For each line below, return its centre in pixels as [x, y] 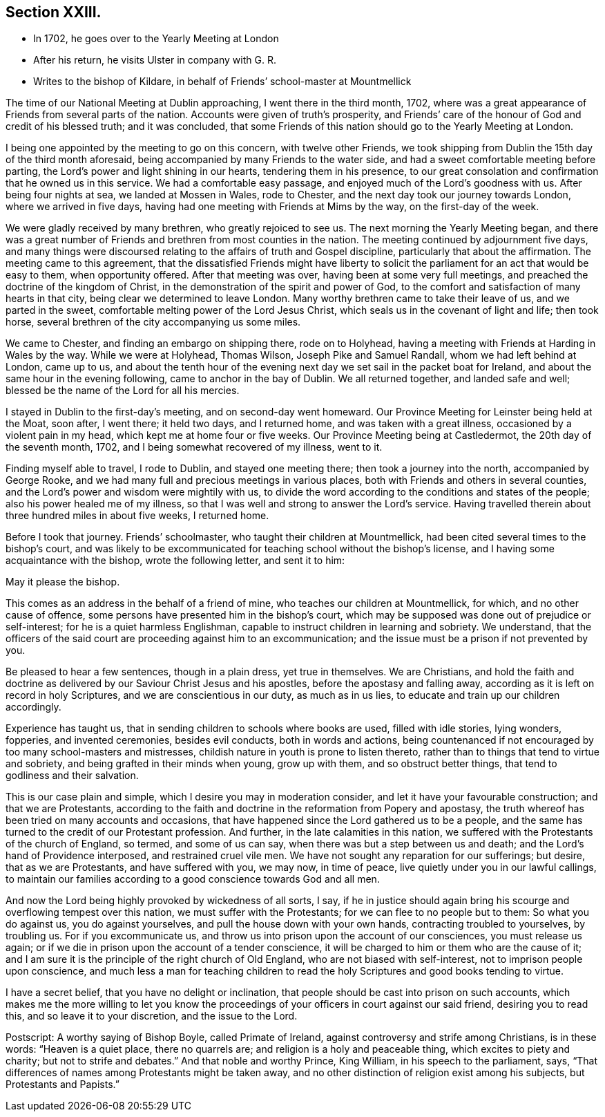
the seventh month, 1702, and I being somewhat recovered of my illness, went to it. [194, 447]
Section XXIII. [54, 12]
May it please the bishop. [63, 582]
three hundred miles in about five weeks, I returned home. [137, 516]
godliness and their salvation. [72, 776]
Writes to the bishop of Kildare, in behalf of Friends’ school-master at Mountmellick [222, 82]
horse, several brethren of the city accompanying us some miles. [153, 322]
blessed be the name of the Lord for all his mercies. [123, 391]
